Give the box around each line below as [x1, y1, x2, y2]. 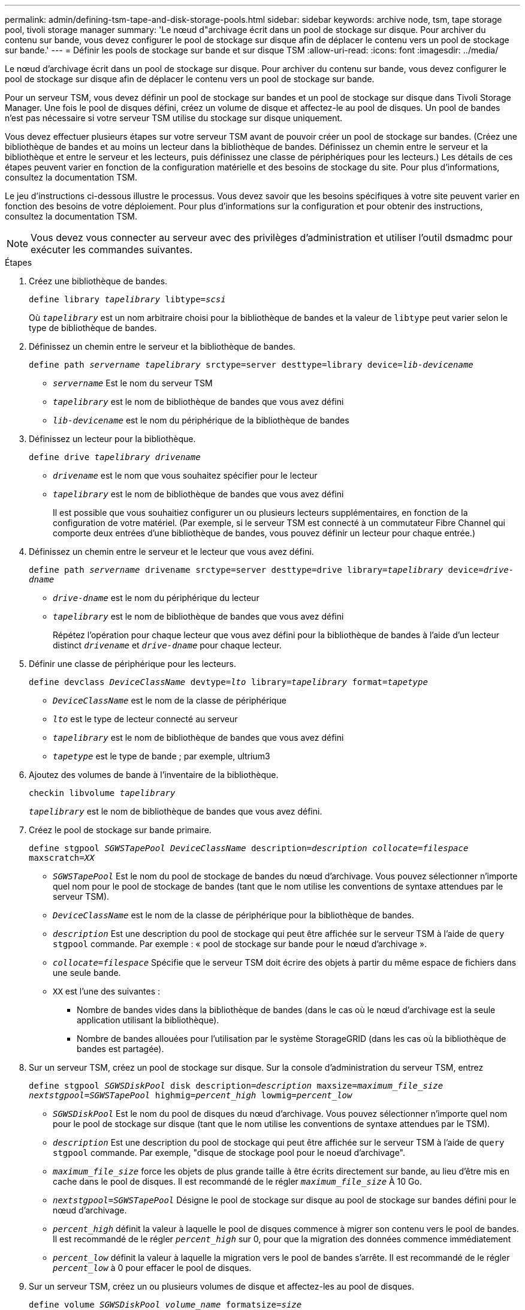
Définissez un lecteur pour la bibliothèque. [29, 434, 196, 444]
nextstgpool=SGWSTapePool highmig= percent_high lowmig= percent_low [29, 1090, 352, 1100]
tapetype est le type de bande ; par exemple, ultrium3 [53, 751, 270, 761]
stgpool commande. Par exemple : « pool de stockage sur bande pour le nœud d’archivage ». [53, 939, 427, 949]
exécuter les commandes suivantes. [31, 244, 193, 256]
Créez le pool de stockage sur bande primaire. [29, 825, 212, 835]
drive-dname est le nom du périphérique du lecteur [53, 593, 260, 603]
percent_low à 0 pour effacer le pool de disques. [53, 1263, 252, 1273]
